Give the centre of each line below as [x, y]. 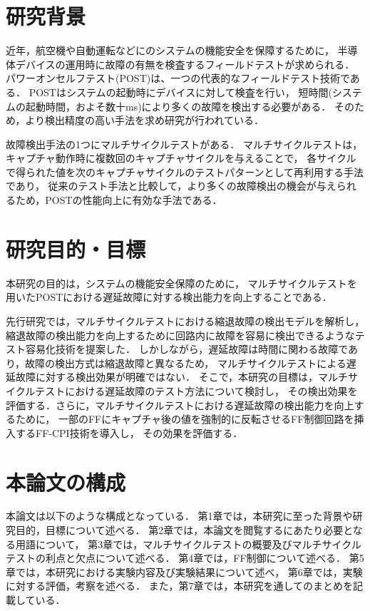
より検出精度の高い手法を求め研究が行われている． [144, 120]
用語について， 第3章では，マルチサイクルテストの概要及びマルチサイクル [188, 544]
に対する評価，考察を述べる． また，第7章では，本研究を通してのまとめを [179, 586]
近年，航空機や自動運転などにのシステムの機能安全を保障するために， [170, 50]
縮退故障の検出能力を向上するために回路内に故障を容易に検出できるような [180, 335]
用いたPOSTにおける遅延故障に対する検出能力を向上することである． [169, 297]
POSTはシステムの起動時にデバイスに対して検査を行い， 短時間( [180, 92]
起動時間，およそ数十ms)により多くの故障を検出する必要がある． [178, 106]
